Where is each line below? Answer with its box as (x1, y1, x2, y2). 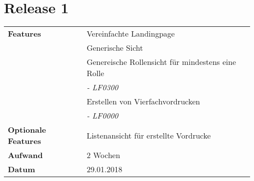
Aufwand (8, 149, 43, 161)
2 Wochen (86, 149, 120, 161)
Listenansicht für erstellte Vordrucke (86, 129, 211, 141)
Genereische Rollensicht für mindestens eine (86, 56, 236, 68)
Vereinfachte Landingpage (86, 28, 175, 40)
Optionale (8, 124, 46, 136)
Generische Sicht (86, 42, 143, 54)
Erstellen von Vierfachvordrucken (86, 96, 200, 107)
